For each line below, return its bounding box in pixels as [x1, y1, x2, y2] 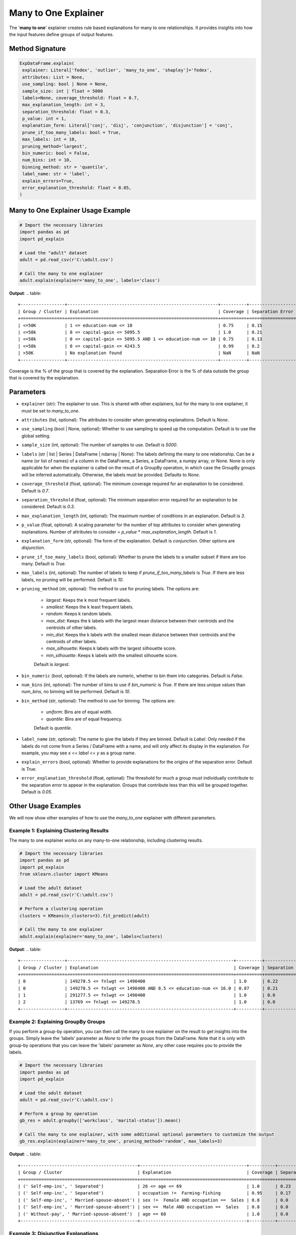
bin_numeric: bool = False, [22, 151, 90, 156]
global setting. [21, 433, 51, 439]
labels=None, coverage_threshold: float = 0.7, [22, 95, 140, 101]
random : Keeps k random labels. [46, 611, 112, 617]
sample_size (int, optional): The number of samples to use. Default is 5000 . [21, 442, 178, 448]
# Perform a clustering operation [19, 906, 103, 911]
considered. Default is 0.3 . [21, 504, 75, 510]
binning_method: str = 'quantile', [22, 164, 109, 170]
